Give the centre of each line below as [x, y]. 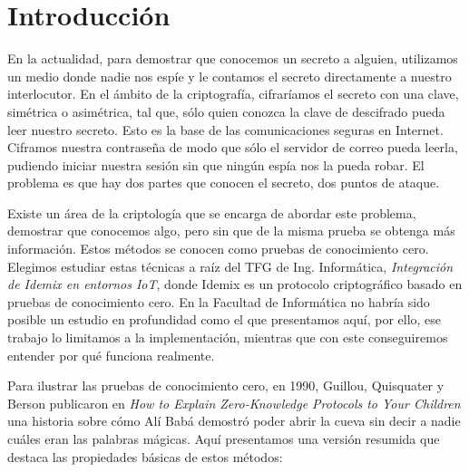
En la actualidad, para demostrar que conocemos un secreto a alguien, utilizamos [233, 58]
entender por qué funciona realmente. [111, 355]
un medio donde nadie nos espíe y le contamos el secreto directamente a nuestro [230, 76]
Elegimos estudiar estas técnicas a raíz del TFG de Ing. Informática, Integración [230, 266]
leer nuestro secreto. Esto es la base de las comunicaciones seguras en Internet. [225, 129]
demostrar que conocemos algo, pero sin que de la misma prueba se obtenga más [231, 231]
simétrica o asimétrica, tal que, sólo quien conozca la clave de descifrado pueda [226, 111]
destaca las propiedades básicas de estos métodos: [145, 456]
